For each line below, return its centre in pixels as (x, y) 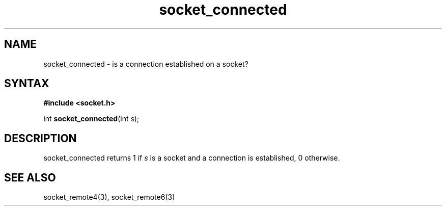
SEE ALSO (30, 177)
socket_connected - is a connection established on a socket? (146, 64)
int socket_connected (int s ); (91, 119)
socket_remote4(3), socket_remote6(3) (109, 197)
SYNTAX (27, 84)
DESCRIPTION (40, 138)
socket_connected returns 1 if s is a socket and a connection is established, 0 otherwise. (192, 158)
